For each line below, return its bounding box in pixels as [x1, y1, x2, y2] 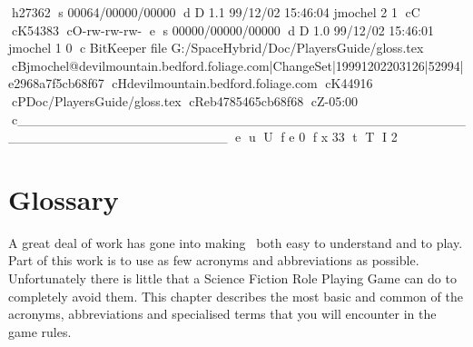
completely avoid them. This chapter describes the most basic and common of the [8, 286, 463, 305]
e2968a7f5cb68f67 [8, 74, 104, 93]
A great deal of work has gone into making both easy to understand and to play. [8, 233, 463, 252]
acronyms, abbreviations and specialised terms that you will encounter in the [8, 304, 437, 323]
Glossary [8, 180, 119, 217]
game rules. [8, 322, 72, 341]
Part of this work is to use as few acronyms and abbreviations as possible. [8, 251, 419, 270]
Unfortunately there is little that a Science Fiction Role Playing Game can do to [8, 269, 457, 288]
